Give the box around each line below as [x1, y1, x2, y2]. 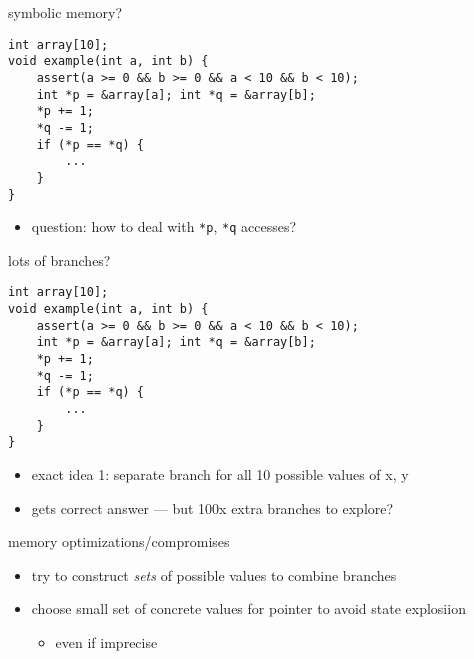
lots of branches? [8, 249, 111, 270]
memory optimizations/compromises [8, 531, 230, 552]
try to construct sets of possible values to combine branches [31, 564, 397, 585]
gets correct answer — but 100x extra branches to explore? [31, 497, 394, 518]
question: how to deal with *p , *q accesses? [31, 216, 297, 237]
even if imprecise [55, 631, 158, 652]
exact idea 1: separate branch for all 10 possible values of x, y [31, 463, 409, 484]
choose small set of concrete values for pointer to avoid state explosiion [31, 598, 466, 619]
